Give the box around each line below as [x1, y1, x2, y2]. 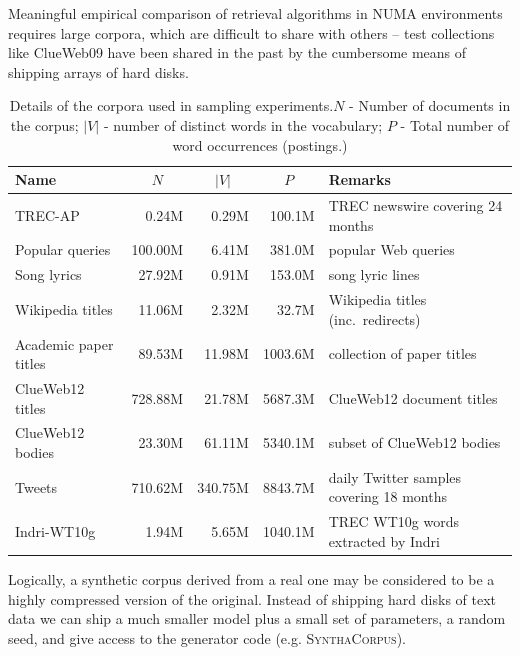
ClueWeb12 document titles [328, 387, 498, 408]
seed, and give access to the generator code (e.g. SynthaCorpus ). [8, 627, 406, 648]
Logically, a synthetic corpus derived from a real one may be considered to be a [8, 569, 495, 589]
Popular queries [15, 239, 111, 260]
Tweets [15, 476, 58, 497]
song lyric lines [328, 264, 420, 285]
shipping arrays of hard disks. [8, 61, 189, 82]
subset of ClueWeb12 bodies [328, 432, 501, 453]
